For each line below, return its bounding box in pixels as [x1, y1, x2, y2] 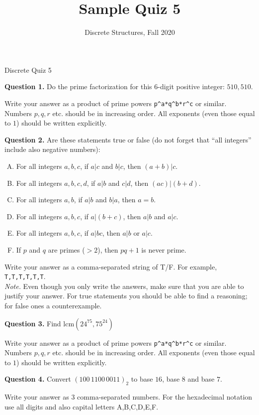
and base [187, 374, 215, 384]
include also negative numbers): [4, 144, 100, 154]
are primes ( [48, 244, 85, 255]
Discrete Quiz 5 [4, 64, 52, 75]
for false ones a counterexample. [4, 300, 102, 310]
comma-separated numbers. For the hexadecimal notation [77, 392, 253, 402]
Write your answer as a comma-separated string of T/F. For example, [4, 261, 217, 272]
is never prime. [141, 244, 186, 255]
